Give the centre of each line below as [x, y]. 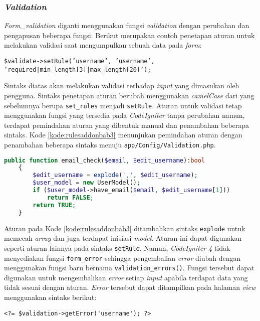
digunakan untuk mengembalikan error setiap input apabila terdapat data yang [126, 277]
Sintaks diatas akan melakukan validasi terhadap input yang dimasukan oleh [122, 86]
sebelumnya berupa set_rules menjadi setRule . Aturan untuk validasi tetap [123, 105]
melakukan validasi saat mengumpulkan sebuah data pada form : [103, 45]
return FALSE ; [70, 197]
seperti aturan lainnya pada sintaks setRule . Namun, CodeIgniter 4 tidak [117, 248]
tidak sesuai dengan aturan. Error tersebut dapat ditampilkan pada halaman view [130, 287]
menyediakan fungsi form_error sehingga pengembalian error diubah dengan [122, 258]
